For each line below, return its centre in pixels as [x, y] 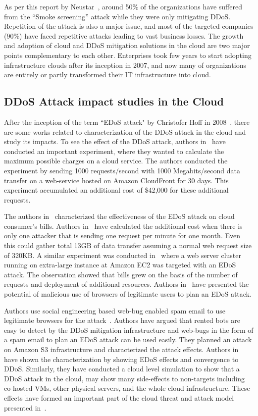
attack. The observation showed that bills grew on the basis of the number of [121, 274]
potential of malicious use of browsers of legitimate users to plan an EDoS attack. [128, 294]
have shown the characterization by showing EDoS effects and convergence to [121, 359]
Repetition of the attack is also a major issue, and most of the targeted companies [129, 26]
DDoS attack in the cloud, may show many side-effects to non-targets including [125, 378]
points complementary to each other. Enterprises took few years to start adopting [128, 55]
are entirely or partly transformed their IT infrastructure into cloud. [107, 75]
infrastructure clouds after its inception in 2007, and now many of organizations [125, 65]
